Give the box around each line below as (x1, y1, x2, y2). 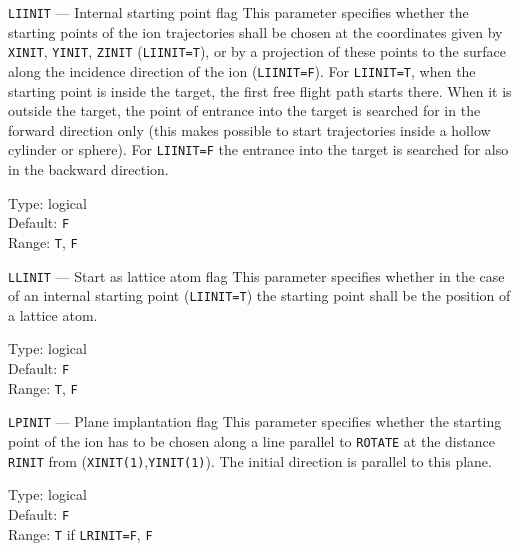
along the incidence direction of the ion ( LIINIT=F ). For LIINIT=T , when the (8, 60, 476, 81)
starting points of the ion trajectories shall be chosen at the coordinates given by (8, 21, 503, 42)
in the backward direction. (8, 159, 169, 179)
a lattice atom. (8, 304, 98, 325)
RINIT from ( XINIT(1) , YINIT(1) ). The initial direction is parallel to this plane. (8, 450, 492, 471)
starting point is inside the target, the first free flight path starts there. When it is (8, 80, 512, 101)
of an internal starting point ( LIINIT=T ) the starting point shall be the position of (8, 285, 511, 306)
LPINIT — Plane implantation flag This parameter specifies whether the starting (8, 411, 502, 432)
